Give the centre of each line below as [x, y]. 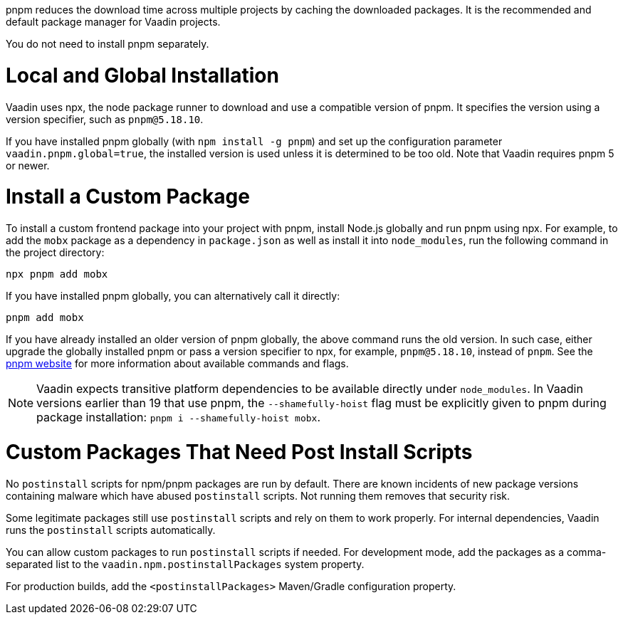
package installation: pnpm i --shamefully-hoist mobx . [179, 417]
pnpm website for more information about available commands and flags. [177, 363]
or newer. [28, 165]
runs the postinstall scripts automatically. [111, 530]
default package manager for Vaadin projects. [113, 22]
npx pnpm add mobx [57, 274]
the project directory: [55, 252]
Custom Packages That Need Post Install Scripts [239, 452]
